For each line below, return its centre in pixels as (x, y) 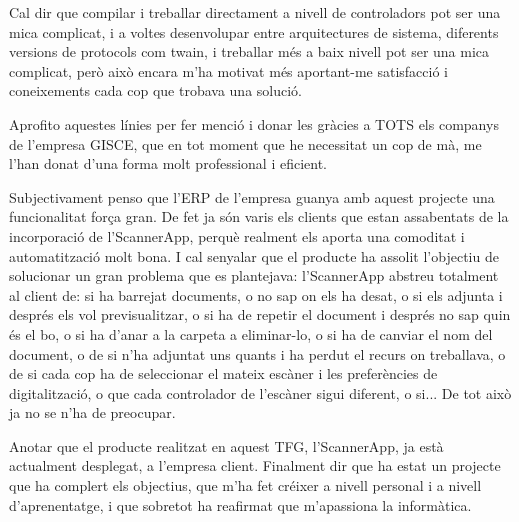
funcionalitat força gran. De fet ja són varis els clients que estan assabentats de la (259, 216)
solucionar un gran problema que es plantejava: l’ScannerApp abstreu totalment (254, 275)
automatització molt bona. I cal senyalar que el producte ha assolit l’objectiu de (254, 255)
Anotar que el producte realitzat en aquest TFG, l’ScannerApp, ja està (226, 445)
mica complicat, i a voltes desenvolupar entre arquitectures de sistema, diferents (254, 31)
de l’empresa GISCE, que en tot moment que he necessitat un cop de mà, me (245, 143)
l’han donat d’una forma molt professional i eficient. (168, 163)
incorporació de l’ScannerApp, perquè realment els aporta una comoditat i (237, 235)
